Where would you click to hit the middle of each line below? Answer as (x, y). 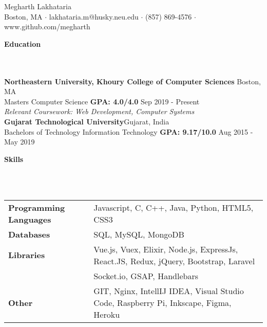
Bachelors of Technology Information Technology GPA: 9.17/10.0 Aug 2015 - (129, 131)
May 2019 (20, 142)
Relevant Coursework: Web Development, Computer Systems (99, 111)
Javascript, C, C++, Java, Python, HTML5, (174, 207)
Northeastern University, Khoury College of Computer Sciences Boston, (132, 81)
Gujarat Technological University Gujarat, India (87, 121)
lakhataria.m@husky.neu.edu (94, 16)
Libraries (27, 255)
